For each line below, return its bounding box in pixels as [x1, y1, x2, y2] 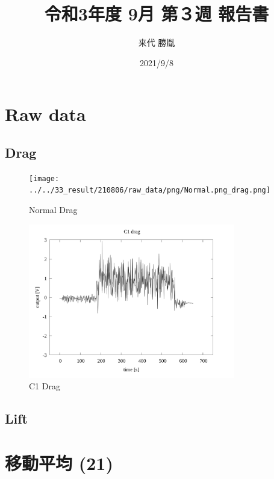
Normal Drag [29, 203, 78, 216]
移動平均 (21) [5, 450, 113, 475]
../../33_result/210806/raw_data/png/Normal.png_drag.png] [29, 186, 270, 195]
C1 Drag [29, 380, 60, 392]
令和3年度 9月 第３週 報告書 [44, 1, 269, 26]
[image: [29, 174, 60, 183]
